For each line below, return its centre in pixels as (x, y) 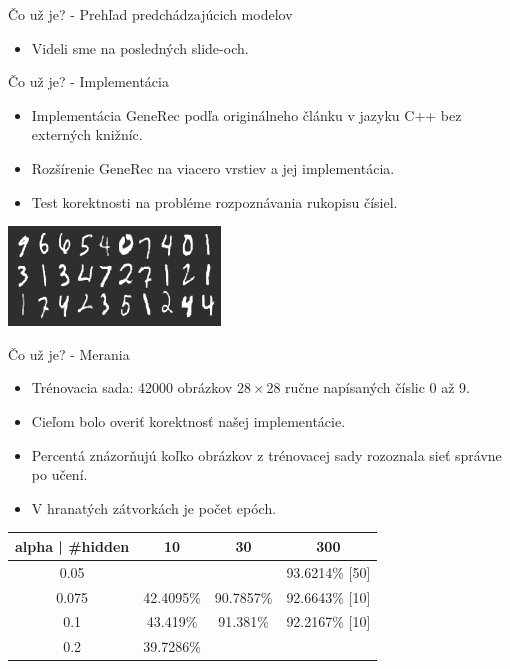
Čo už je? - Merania (69, 353)
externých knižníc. (87, 134)
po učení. (59, 474)
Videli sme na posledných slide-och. (140, 47)
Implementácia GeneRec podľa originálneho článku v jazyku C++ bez (246, 114)
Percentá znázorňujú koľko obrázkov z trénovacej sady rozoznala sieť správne (266, 454)
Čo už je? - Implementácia (88, 81)
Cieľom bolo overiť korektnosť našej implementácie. (188, 420)
